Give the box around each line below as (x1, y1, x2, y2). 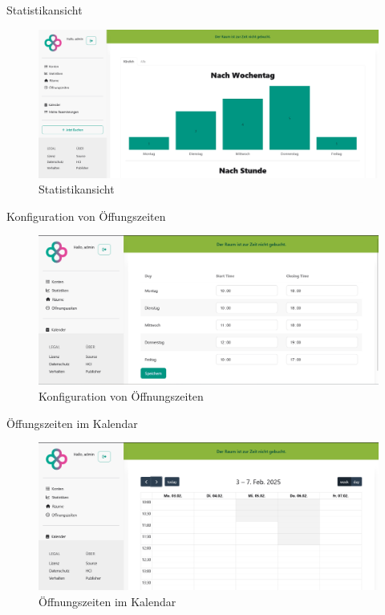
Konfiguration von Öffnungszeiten (38, 387, 204, 404)
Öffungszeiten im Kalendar (6, 414, 138, 431)
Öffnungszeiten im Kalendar (38, 593, 176, 609)
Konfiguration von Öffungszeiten (6, 207, 166, 224)
